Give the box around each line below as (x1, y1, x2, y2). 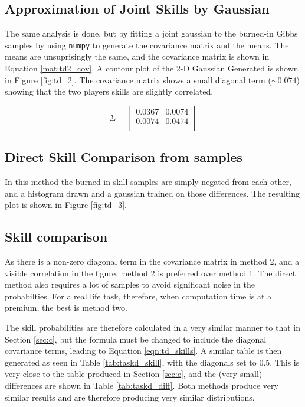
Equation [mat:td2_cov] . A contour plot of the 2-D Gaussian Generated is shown (5, 62, 299, 74)
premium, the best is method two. (5, 301, 127, 314)
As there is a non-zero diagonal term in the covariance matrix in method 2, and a (5, 255, 300, 268)
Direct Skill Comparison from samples (5, 148, 242, 166)
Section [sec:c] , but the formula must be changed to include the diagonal (5, 333, 267, 345)
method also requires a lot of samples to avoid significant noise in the (5, 278, 255, 291)
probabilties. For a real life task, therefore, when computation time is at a (5, 289, 272, 302)
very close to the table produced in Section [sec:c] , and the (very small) (5, 367, 263, 380)
